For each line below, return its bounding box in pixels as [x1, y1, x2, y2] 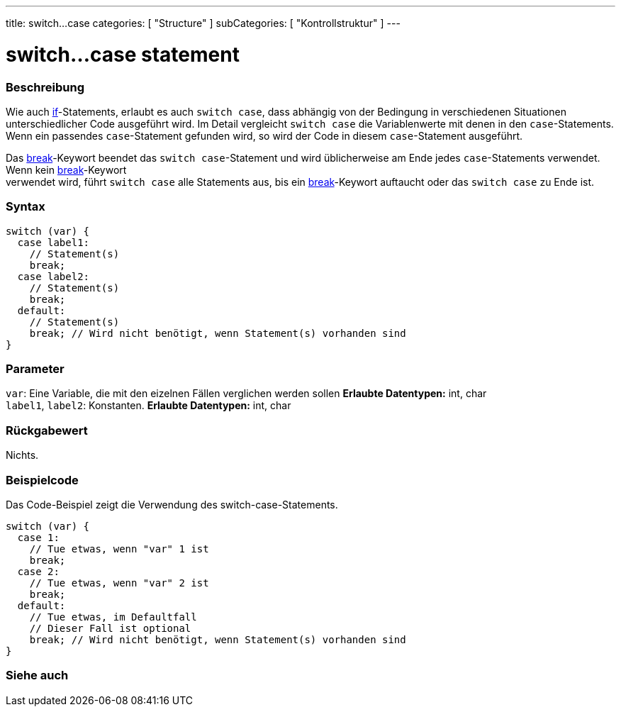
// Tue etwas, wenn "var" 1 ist [29, 543, 209, 555]
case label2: [17, 270, 90, 282]
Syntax [6, 199, 45, 214]
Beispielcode [6, 472, 79, 487]
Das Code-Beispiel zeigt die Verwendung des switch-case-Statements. [6, 498, 338, 511]
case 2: [17, 565, 60, 577]
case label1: [17, 236, 90, 248]
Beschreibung [6, 79, 85, 94]
